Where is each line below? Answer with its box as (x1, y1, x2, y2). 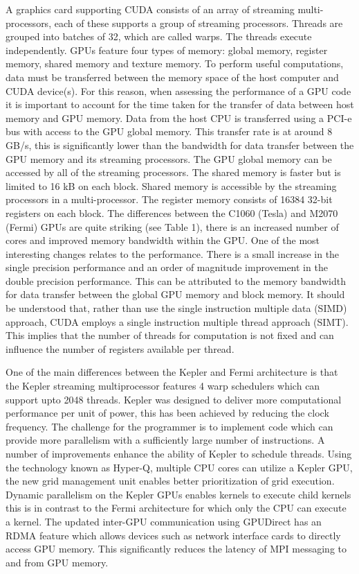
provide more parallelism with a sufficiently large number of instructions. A (6, 433, 325, 447)
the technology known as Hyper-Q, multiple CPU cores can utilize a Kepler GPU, (6, 460, 353, 474)
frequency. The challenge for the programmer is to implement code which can (6, 419, 333, 433)
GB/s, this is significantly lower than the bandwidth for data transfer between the (6, 137, 354, 152)
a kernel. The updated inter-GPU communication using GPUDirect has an (6, 514, 322, 528)
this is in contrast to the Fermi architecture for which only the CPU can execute (6, 501, 347, 515)
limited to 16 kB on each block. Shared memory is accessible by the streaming (6, 178, 337, 193)
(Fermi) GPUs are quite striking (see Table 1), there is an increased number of (6, 219, 339, 234)
